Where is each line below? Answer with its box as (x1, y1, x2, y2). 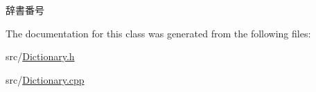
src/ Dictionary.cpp (6, 72, 85, 86)
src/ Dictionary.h (6, 49, 75, 64)
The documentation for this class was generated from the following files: (6, 26, 311, 40)
